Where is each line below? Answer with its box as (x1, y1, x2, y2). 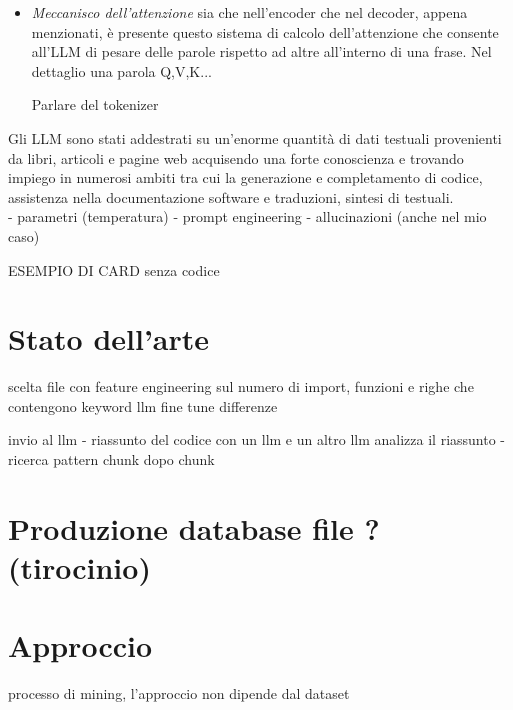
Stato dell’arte (8, 318, 210, 359)
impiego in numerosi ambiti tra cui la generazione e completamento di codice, (8, 167, 483, 188)
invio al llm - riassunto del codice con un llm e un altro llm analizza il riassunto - (8, 429, 506, 450)
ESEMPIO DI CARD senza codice (8, 259, 220, 280)
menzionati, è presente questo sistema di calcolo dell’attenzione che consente (31, 21, 499, 42)
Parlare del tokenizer (31, 94, 159, 115)
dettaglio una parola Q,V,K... (31, 60, 212, 81)
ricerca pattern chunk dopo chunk (8, 449, 215, 470)
